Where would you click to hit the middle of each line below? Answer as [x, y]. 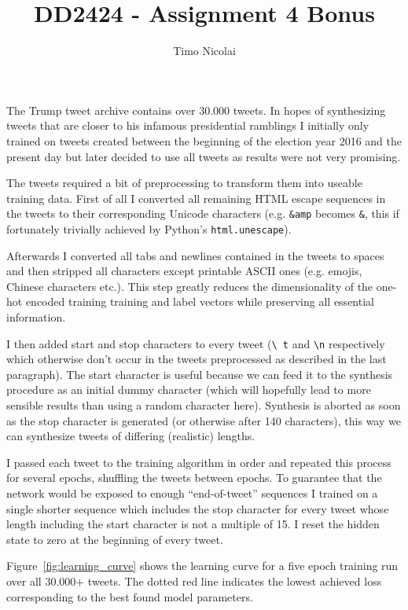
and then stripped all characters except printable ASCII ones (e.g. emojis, [184, 271]
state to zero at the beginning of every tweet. [115, 539]
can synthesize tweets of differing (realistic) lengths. [131, 436]
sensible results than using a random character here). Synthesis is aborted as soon [204, 405]
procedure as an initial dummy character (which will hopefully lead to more [189, 390]
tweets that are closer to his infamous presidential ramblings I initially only [188, 125]
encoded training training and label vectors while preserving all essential [200, 301]
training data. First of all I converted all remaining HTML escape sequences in [196, 198]
